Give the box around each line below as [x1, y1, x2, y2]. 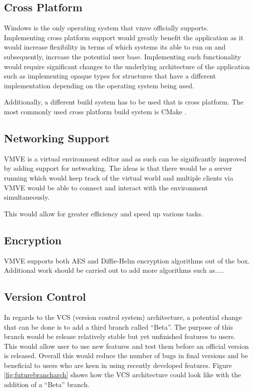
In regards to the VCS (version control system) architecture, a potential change [4, 312, 242, 322]
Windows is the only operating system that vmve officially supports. [4, 23, 208, 33]
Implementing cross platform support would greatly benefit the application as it [4, 32, 244, 42]
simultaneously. [4, 192, 50, 202]
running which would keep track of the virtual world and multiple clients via [4, 172, 233, 182]
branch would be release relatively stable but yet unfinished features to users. [4, 331, 236, 341]
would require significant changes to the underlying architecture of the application [4, 61, 250, 71]
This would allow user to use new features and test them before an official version [4, 340, 249, 351]
